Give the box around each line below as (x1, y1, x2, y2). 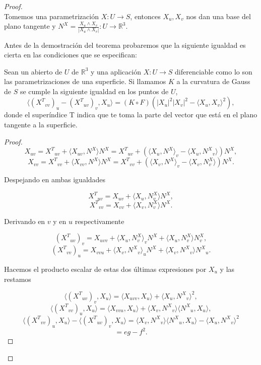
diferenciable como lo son (175, 66, 252, 77)
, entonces (130, 11, 161, 21)
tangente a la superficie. (4, 119, 78, 130)
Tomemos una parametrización (4, 11, 99, 21)
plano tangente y (4, 21, 56, 31)
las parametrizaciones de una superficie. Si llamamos (4, 76, 166, 87)
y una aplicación (91, 66, 141, 77)
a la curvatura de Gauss (176, 76, 250, 87)
